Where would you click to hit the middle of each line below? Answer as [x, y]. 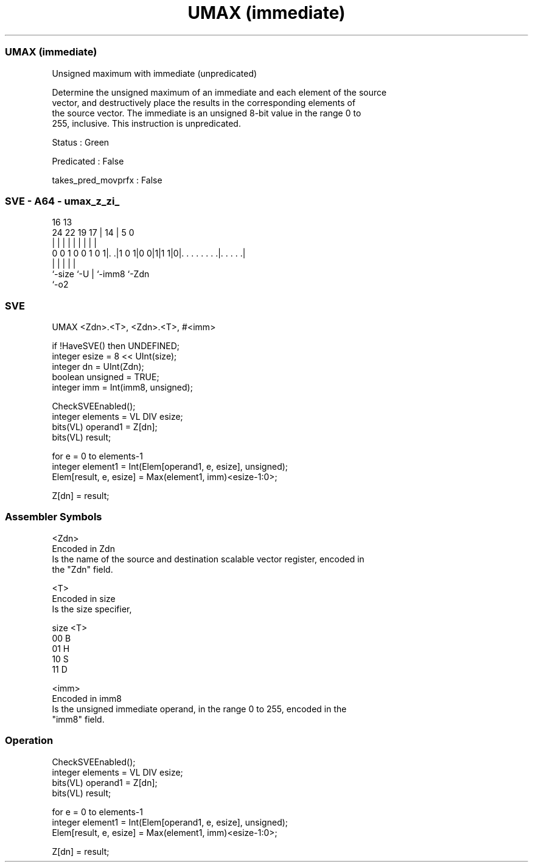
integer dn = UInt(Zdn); [98, 366]
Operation [29, 741]
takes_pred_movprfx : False [107, 180]
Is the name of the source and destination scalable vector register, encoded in [208, 559]
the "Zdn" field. [82, 569]
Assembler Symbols [54, 517]
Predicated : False [88, 161]
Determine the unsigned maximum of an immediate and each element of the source [219, 92]
